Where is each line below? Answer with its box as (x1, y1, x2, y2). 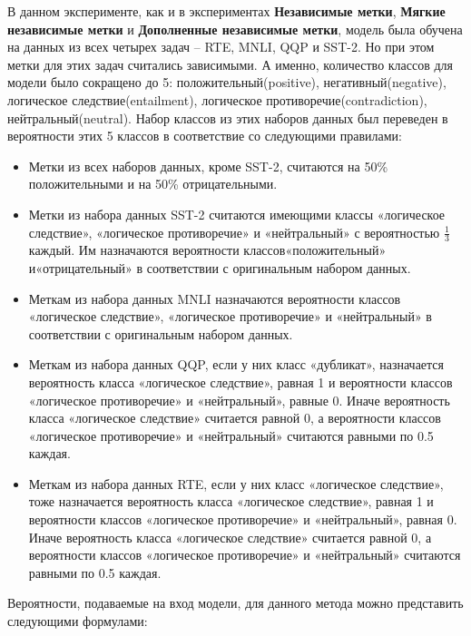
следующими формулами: (7, 612, 148, 631)
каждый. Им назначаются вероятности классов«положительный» (28, 240, 387, 259)
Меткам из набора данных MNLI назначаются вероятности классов (28, 289, 401, 308)
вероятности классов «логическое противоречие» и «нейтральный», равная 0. (28, 510, 457, 529)
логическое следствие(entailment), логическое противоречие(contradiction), (7, 90, 427, 109)
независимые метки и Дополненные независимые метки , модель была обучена (7, 19, 463, 38)
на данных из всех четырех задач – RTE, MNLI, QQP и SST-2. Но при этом (7, 37, 435, 56)
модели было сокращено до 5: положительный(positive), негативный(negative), (7, 73, 446, 92)
